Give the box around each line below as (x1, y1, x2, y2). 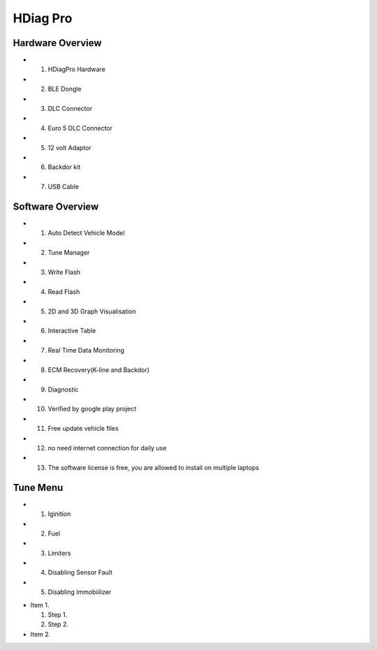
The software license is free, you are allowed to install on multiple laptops (47, 463, 260, 471)
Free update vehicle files (47, 424, 119, 433)
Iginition (47, 510, 71, 518)
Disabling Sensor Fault (47, 568, 113, 577)
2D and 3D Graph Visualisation (47, 307, 136, 316)
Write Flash (47, 268, 80, 276)
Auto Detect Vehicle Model (47, 229, 125, 237)
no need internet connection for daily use (47, 444, 167, 452)
